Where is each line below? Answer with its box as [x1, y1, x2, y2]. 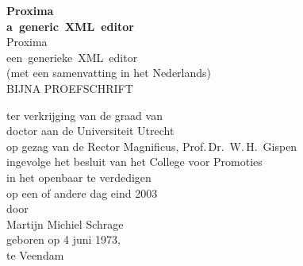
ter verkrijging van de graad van [6, 106, 163, 123]
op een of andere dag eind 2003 [6, 184, 158, 201]
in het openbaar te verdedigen [6, 168, 151, 185]
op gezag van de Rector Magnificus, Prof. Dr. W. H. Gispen [6, 137, 297, 154]
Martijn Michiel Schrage [6, 215, 124, 232]
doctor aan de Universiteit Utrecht [6, 122, 175, 139]
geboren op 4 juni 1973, [6, 231, 121, 248]
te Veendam [6, 246, 64, 263]
